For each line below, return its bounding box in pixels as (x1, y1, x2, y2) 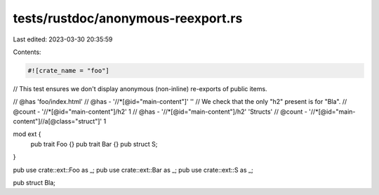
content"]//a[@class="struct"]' (13, 117, 102, 126)
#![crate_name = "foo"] (27, 67, 110, 74)
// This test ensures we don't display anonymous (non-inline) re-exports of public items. (13, 84, 267, 93)
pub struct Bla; (13, 179, 56, 187)
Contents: (13, 48, 41, 56)
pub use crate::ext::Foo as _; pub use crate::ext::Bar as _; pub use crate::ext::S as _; (13, 166, 253, 174)
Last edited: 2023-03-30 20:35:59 (13, 35, 113, 43)
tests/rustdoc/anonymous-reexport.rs (13, 11, 243, 26)
